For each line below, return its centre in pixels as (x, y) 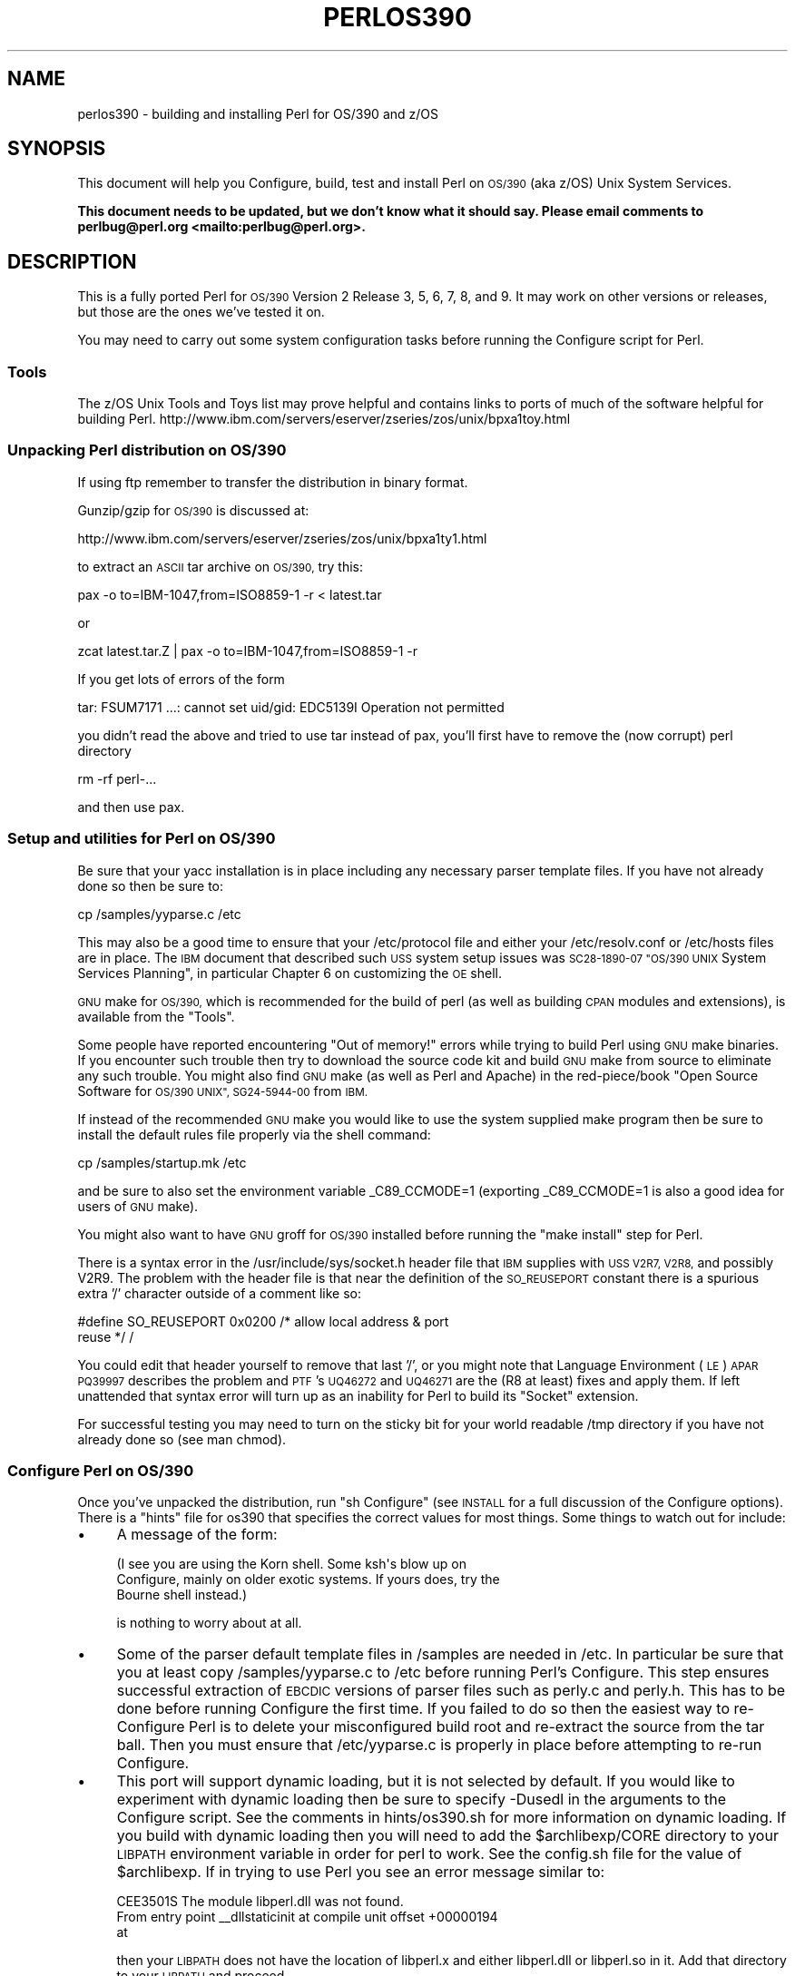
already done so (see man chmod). (182, 1439)
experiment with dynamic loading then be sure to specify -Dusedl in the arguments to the (422, 1800)
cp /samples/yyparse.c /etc (159, 914)
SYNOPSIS (57, 149)
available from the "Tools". (156, 1016)
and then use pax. (131, 807)
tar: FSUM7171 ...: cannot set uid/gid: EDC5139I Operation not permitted (291, 707)
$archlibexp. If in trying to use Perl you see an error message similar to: (361, 1872)
